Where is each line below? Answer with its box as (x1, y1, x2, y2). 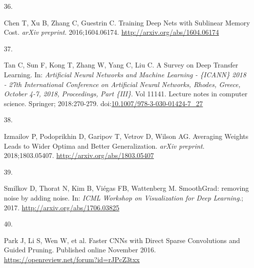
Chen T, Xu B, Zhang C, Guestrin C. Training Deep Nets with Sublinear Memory (4, 17, 250, 27)
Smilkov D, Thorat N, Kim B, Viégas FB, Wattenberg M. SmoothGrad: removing (4, 183, 249, 193)
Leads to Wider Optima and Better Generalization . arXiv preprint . (4, 140, 205, 151)
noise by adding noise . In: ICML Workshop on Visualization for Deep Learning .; (4, 192, 243, 202)
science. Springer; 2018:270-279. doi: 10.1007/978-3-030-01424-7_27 (4, 98, 203, 108)
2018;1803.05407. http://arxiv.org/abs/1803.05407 (4, 150, 154, 160)
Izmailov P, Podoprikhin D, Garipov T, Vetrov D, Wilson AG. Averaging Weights (4, 131, 249, 141)
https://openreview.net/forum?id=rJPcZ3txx (4, 254, 140, 264)
